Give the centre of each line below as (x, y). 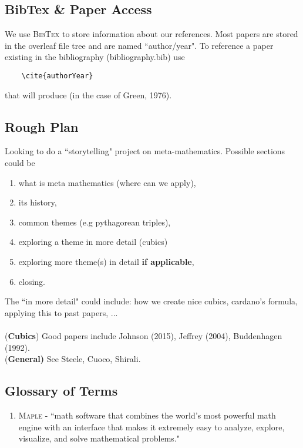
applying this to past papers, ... (61, 312)
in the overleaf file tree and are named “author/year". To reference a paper (139, 45)
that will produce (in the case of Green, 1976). (88, 94)
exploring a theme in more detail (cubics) (93, 242)
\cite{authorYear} (57, 76)
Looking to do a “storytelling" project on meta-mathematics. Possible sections (145, 151)
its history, (38, 202)
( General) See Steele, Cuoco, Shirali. (73, 359)
